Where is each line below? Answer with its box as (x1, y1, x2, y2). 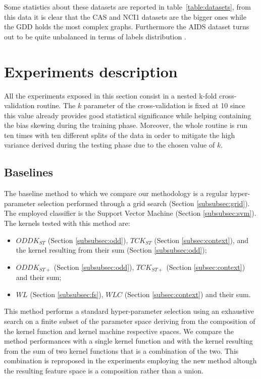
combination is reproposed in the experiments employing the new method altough (4, 355, 257, 366)
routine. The (36, 100, 76, 111)
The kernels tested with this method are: (4, 218, 130, 228)
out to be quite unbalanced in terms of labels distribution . (4, 31, 186, 41)
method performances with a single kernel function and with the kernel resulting (4, 336, 253, 346)
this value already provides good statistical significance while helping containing (4, 110, 251, 120)
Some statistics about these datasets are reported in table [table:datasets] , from (4, 2, 251, 12)
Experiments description (4, 61, 178, 81)
